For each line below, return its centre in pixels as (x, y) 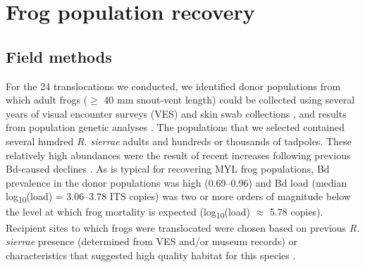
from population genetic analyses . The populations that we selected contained (175, 127)
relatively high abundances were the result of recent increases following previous (178, 155)
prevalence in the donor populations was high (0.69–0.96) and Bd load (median (177, 182)
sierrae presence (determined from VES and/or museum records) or (152, 241)
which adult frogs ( (47, 100)
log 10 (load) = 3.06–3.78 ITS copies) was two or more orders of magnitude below (178, 197)
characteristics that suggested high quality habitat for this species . (151, 255)
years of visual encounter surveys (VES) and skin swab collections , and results (176, 113)
